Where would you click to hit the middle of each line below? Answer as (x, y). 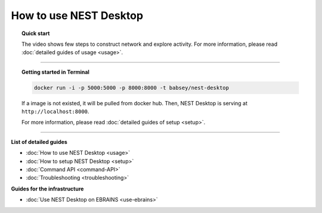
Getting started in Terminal (55, 72)
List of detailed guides (39, 142)
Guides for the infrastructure (47, 189)
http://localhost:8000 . (55, 112)
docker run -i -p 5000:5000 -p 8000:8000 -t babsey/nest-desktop (131, 87)
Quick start (36, 33)
